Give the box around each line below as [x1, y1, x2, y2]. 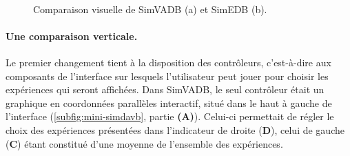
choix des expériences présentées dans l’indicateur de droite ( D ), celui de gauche [6, 122, 344, 137]
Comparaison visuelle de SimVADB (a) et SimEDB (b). [33, 1, 267, 16]
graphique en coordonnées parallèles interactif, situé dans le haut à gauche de [6, 95, 332, 110]
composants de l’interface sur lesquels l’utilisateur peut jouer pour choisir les [6, 68, 329, 83]
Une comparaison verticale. [6, 28, 138, 43]
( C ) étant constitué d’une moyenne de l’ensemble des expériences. [6, 136, 283, 150]
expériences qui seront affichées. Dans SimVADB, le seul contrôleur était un [6, 82, 325, 97]
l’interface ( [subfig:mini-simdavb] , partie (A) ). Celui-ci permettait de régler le [6, 109, 334, 124]
